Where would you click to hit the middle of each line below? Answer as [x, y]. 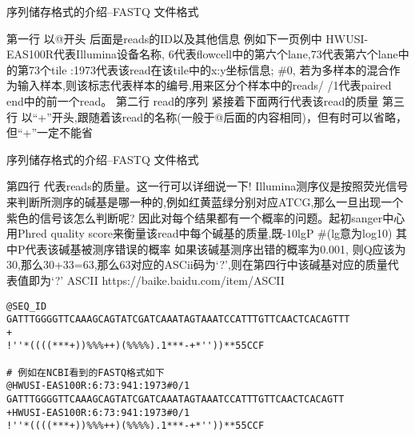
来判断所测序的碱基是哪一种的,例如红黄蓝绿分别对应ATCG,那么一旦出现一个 [205, 201]
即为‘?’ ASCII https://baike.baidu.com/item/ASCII [156, 280]
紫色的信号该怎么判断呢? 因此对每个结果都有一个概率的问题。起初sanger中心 [206, 217]
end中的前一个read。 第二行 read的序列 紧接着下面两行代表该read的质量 [193, 100]
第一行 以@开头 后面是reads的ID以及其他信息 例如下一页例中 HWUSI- [188, 38]
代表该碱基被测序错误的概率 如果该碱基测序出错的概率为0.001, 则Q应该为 [215, 248]
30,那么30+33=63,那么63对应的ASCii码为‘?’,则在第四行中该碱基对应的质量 [197, 264]
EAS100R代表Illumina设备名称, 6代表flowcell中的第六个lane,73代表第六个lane [202, 54]
